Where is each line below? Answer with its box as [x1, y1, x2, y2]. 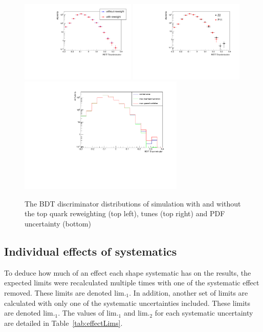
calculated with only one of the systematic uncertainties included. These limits [4, 297, 251, 308]
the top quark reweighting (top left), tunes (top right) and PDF [25, 208, 225, 219]
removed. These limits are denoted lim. [4, 287, 126, 298]
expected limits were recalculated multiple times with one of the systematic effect [4, 277, 259, 288]
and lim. [123, 307, 150, 318]
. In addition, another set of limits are [129, 287, 248, 298]
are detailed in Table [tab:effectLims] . [4, 317, 123, 328]
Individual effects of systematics [4, 243, 177, 259]
